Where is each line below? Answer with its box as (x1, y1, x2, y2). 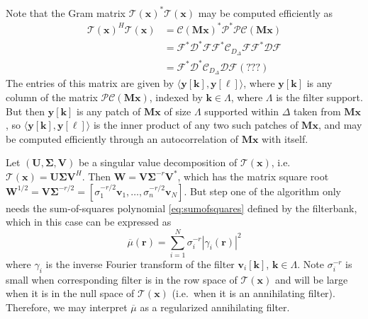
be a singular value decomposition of (78, 155, 238, 170)
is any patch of (77, 103, 141, 118)
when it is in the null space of (6, 286, 135, 301)
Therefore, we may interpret (6, 299, 128, 314)
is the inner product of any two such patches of (93, 117, 299, 132)
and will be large (274, 272, 348, 286)
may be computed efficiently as (198, 5, 333, 20)
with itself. (262, 131, 308, 146)
